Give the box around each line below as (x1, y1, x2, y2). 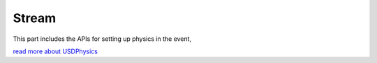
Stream (13, 10, 57, 26)
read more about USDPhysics (13, 47, 98, 55)
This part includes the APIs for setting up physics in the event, (13, 35, 192, 43)
